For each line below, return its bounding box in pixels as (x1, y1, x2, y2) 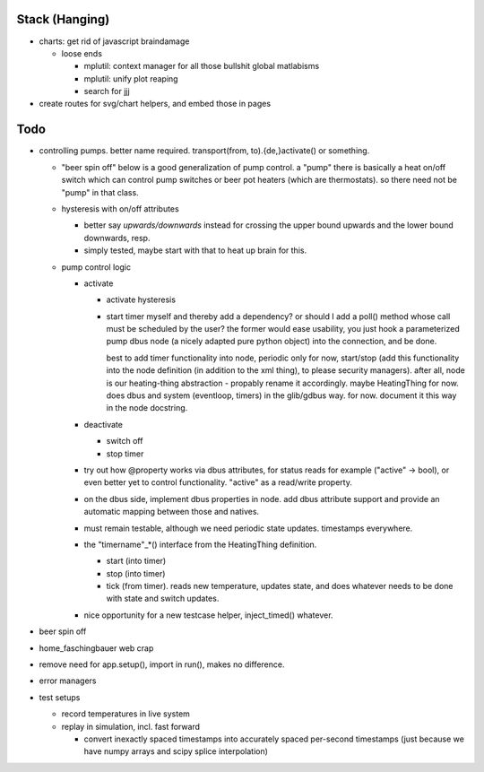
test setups (39, 691, 81, 703)
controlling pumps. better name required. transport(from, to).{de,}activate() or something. (39, 145, 370, 156)
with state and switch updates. (106, 593, 220, 604)
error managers (39, 675, 97, 686)
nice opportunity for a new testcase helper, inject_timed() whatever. (83, 610, 333, 620)
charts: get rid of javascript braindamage (39, 36, 190, 47)
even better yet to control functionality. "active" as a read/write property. (83, 477, 353, 488)
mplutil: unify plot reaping (83, 73, 178, 84)
